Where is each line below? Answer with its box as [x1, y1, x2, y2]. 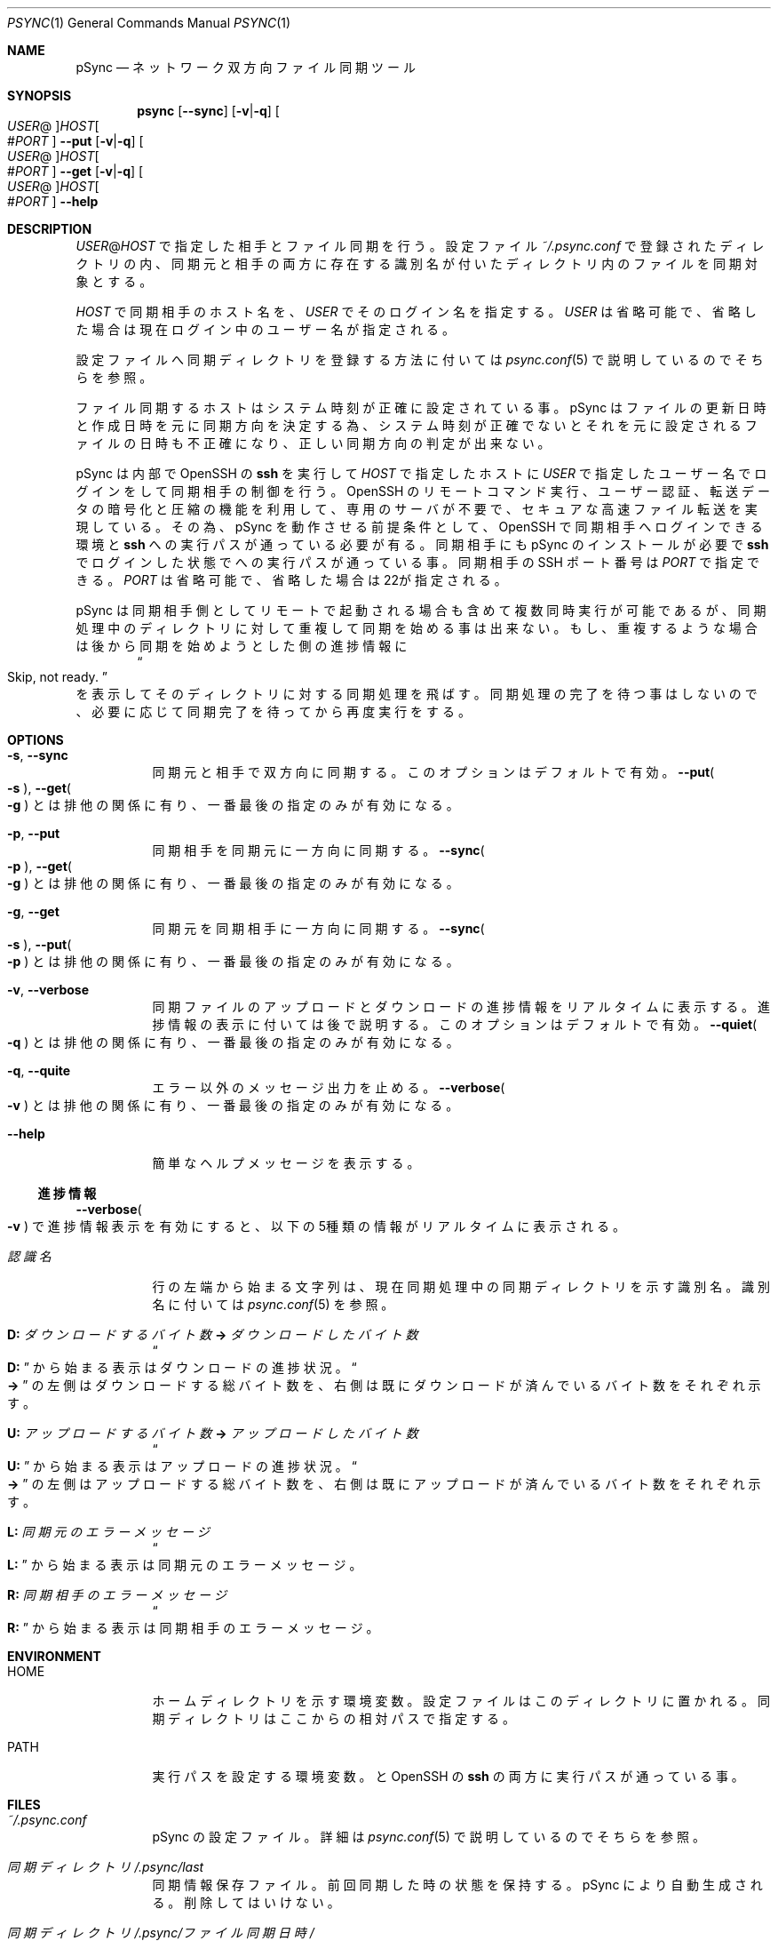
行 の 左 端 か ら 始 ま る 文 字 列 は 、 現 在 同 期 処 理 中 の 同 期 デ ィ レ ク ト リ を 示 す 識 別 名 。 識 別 [152, 1279, 771, 1294]
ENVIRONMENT [7, 1649, 101, 1664]
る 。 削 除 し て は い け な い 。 [152, 1895, 340, 1910]
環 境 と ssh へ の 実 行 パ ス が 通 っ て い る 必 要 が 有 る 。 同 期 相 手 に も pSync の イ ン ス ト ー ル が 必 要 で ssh [75, 537, 769, 552]
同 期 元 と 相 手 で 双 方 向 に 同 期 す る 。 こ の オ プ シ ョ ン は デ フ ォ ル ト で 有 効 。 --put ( [152, 764, 715, 779]
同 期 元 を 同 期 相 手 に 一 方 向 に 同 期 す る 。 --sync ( [152, 921, 485, 936]
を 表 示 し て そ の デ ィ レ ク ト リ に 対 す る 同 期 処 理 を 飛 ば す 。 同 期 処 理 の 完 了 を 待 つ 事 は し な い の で [75, 686, 758, 701]
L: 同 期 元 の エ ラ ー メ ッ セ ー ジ [7, 1524, 210, 1539]
